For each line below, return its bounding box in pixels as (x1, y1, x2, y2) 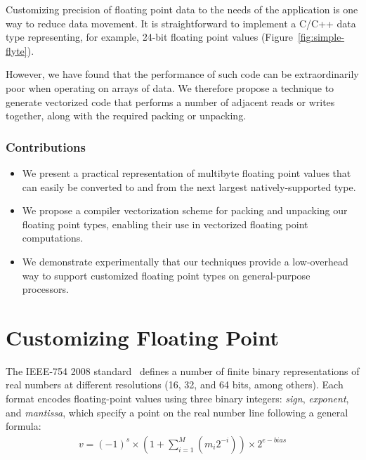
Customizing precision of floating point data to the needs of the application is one (6, 2, 358, 16)
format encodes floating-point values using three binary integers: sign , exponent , (6, 391, 349, 406)
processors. (22, 282, 69, 296)
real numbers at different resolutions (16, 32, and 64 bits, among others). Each (6, 377, 344, 392)
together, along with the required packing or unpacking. (6, 108, 247, 123)
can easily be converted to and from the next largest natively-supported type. (22, 179, 356, 194)
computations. (22, 230, 84, 245)
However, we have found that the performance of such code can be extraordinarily (6, 67, 359, 81)
